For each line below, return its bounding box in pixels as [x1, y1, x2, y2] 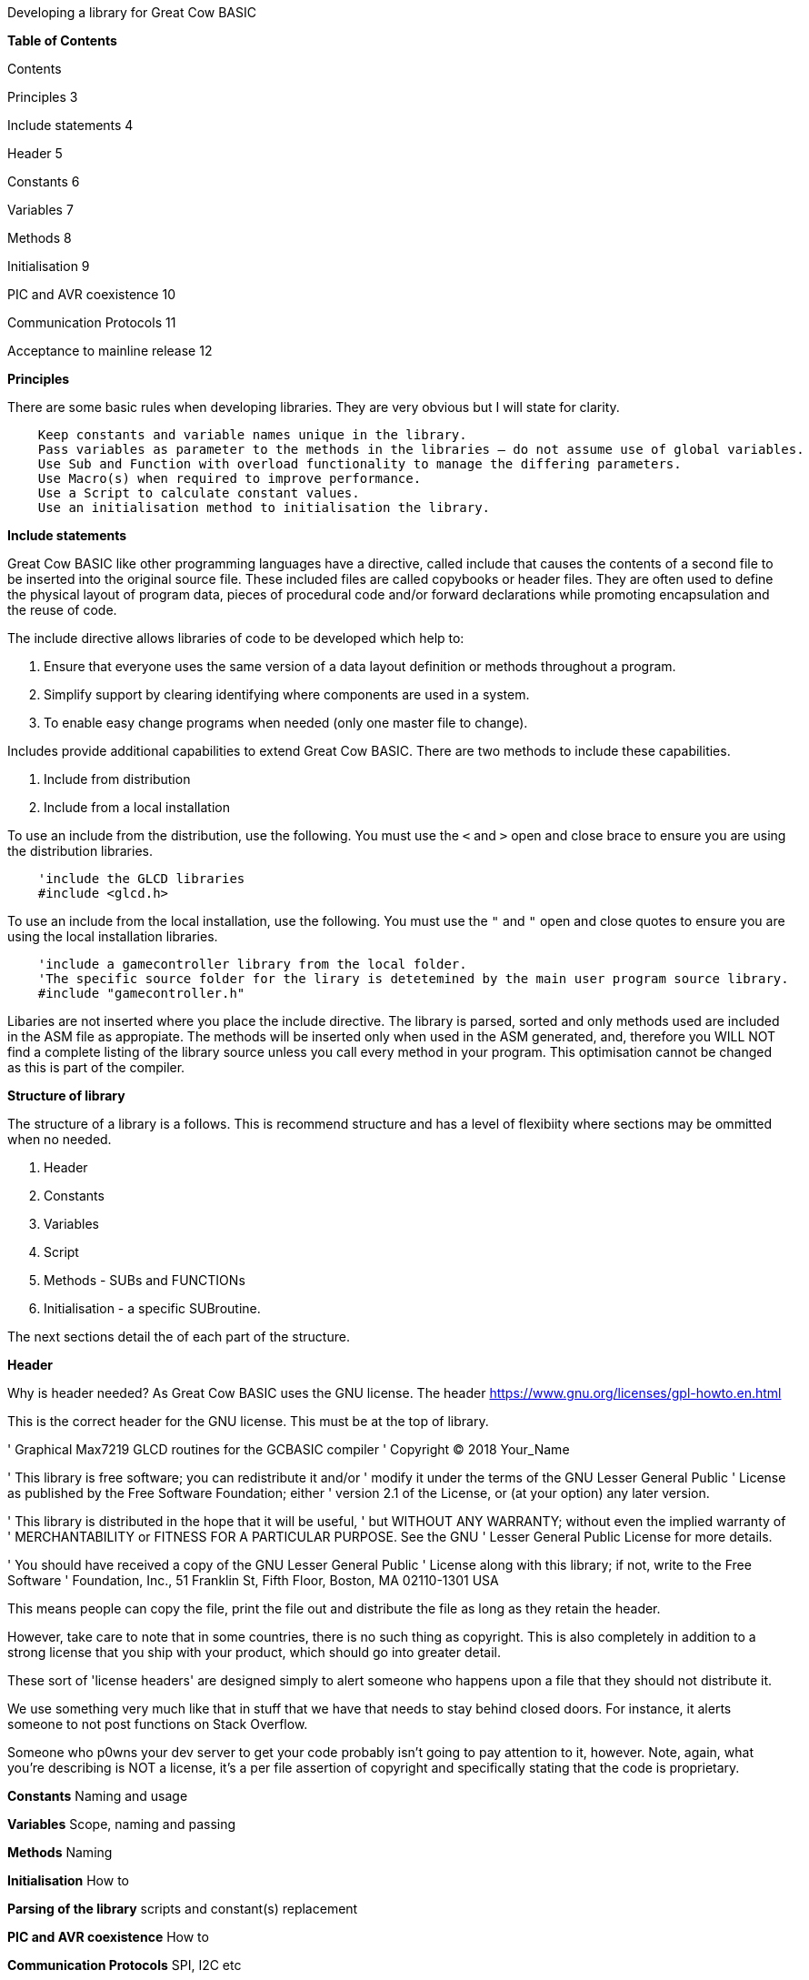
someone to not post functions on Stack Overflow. [7, 1716, 308, 1732]
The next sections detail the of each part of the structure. [7, 1329, 350, 1344]
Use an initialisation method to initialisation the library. [37, 500, 491, 515]
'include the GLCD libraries [37, 871, 245, 886]
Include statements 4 [7, 117, 134, 133]
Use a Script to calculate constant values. [37, 486, 360, 500]
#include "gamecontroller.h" [37, 986, 245, 1000]
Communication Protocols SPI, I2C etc [7, 1957, 242, 1973]
